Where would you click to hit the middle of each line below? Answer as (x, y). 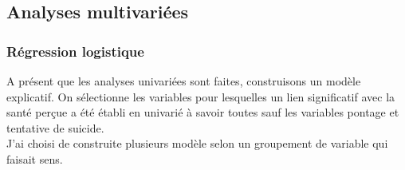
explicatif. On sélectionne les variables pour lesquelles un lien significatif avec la (201, 96)
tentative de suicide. (55, 127)
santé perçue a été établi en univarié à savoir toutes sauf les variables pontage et (203, 112)
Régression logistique (75, 51)
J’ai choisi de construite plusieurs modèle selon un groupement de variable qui (197, 143)
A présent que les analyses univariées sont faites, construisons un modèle (184, 81)
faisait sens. (35, 158)
